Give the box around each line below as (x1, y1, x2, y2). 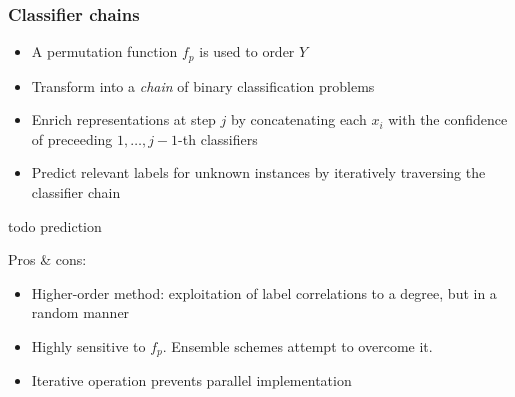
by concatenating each (231, 109, 367, 130)
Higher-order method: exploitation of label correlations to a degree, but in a (31, 282, 497, 303)
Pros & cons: (8, 249, 87, 270)
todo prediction (8, 215, 102, 236)
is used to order (199, 41, 295, 62)
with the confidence (388, 109, 508, 130)
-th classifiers (178, 128, 258, 149)
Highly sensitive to (31, 336, 146, 357)
